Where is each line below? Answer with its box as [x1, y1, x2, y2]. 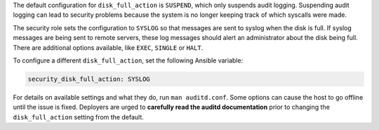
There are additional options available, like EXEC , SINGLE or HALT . [13, 43, 204, 52]
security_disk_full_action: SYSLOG [27, 74, 150, 83]
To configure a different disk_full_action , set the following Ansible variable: [13, 56, 244, 65]
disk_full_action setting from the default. [13, 112, 144, 121]
